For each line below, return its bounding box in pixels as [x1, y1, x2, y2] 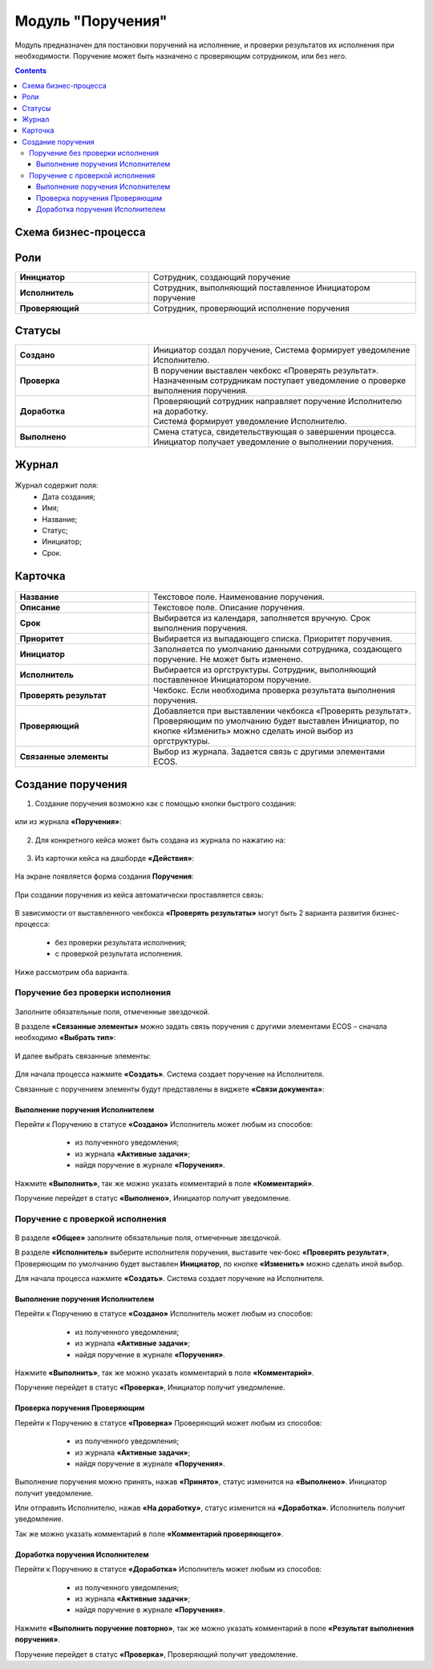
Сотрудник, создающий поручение [152, 271, 290, 283]
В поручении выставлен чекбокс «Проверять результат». [152, 365, 379, 377]
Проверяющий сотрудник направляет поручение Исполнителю [152, 396, 403, 407]
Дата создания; [42, 492, 95, 501]
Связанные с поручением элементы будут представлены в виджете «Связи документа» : [14, 1084, 325, 1094]
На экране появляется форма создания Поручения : [14, 871, 194, 881]
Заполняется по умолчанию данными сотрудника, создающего [152, 643, 403, 655]
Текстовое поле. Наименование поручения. [152, 591, 325, 602]
